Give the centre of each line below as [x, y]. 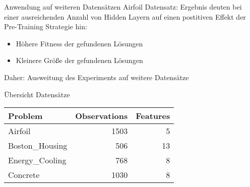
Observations [102, 116]
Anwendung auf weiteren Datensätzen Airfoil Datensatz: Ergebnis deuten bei [123, 7]
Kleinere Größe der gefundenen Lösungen [79, 60]
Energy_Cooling [37, 160]
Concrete [24, 175]
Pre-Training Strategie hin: [46, 26]
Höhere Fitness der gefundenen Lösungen [79, 43]
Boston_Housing [38, 146]
